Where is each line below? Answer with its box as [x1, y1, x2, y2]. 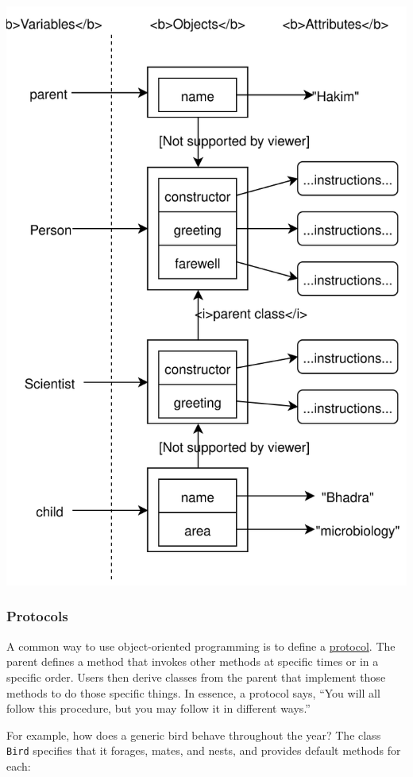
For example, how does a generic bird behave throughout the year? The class [6, 726, 381, 743]
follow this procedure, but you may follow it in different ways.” [6, 700, 311, 717]
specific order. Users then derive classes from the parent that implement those [6, 668, 386, 685]
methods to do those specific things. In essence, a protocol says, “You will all [6, 684, 380, 701]
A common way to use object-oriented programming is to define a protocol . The [6, 637, 396, 654]
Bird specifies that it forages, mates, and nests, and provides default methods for [6, 742, 401, 759]
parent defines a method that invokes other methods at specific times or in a [6, 653, 379, 670]
